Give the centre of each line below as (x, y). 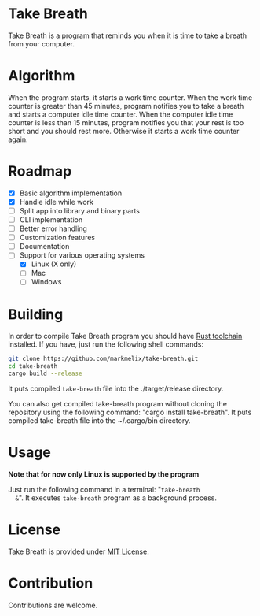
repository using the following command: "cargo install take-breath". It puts (130, 412)
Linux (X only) (54, 264)
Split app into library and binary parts (79, 210)
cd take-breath (33, 366)
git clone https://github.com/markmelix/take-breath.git (103, 359)
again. (18, 139)
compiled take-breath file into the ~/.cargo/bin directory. (99, 421)
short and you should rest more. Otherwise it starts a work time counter (124, 131)
